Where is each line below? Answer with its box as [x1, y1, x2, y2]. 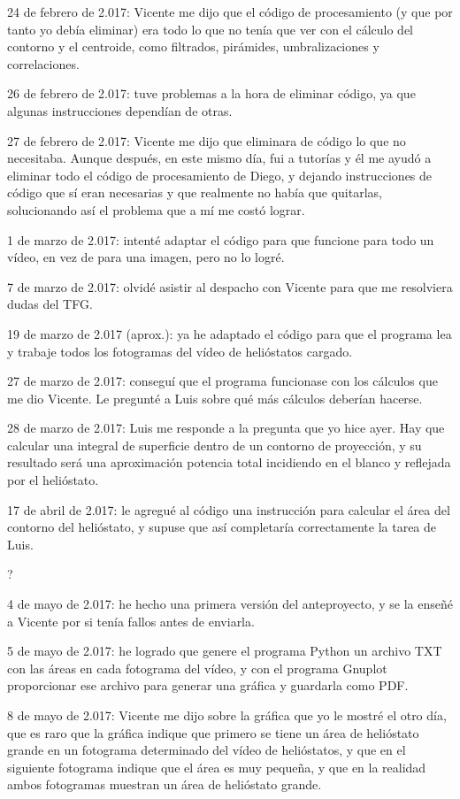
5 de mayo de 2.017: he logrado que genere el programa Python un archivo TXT [7, 642, 442, 660]
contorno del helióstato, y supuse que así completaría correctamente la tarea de [7, 518, 437, 536]
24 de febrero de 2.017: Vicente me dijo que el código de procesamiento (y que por [7, 3, 453, 20]
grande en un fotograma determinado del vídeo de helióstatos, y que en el [7, 741, 406, 759]
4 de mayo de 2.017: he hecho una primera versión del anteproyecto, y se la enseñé [7, 595, 453, 613]
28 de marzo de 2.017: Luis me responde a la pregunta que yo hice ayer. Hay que [7, 419, 445, 437]
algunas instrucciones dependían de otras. [7, 101, 233, 119]
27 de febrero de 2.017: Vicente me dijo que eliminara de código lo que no [7, 131, 406, 150]
